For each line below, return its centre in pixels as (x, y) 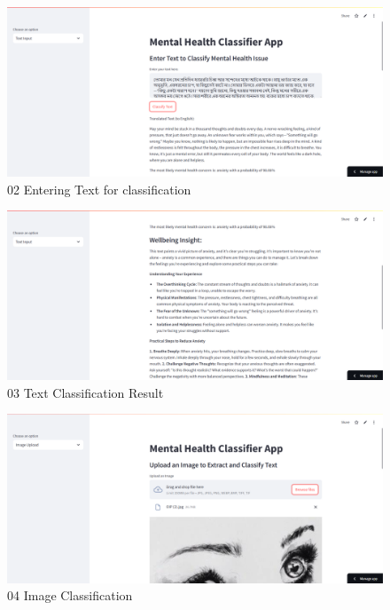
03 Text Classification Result (86, 392)
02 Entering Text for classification (99, 189)
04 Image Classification (70, 595)
